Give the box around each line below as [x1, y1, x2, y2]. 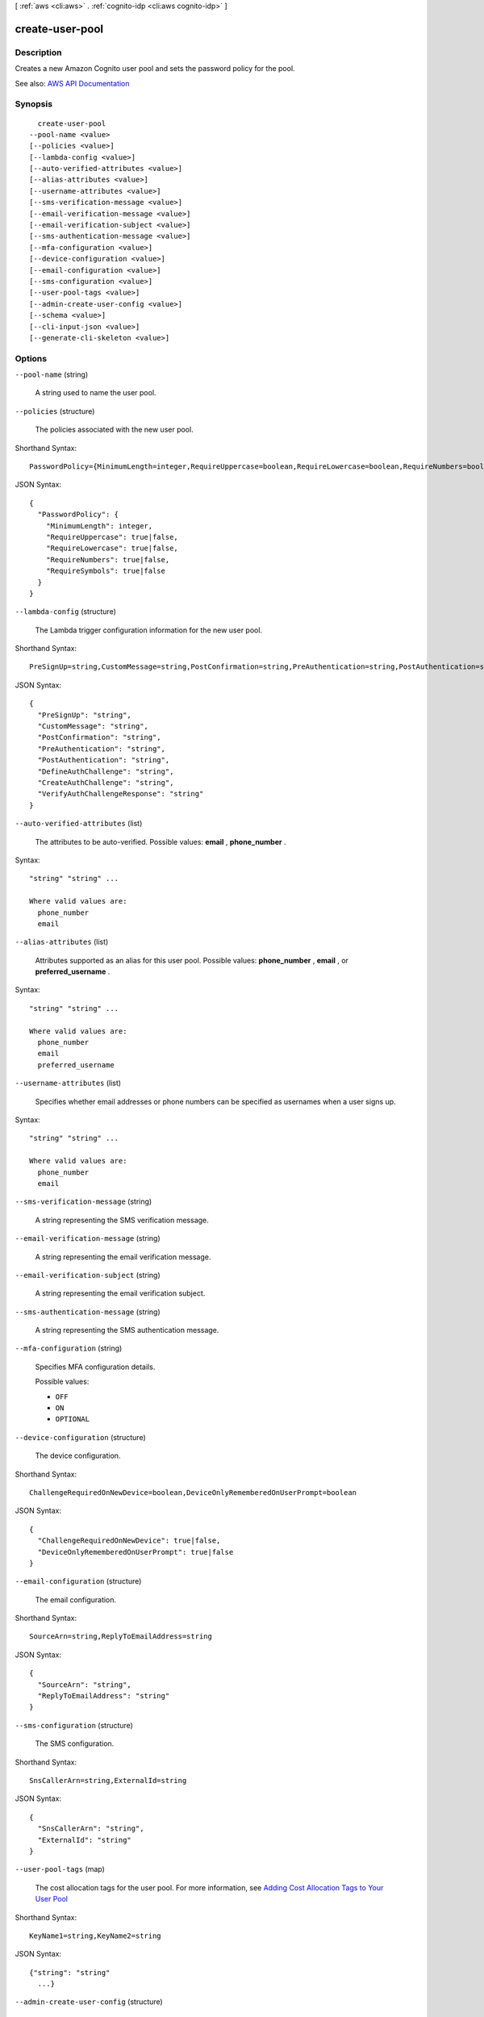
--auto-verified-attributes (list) [15, 819, 143, 829]
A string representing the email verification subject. [35, 1288, 206, 1298]
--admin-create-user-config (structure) [15, 1997, 163, 2007]
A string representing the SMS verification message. [35, 1215, 209, 1225]
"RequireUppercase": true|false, [45, 532, 179, 541]
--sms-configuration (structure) [15, 1720, 133, 1730]
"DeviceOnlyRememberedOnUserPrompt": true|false [37, 1547, 234, 1556]
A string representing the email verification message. [35, 1251, 211, 1262]
